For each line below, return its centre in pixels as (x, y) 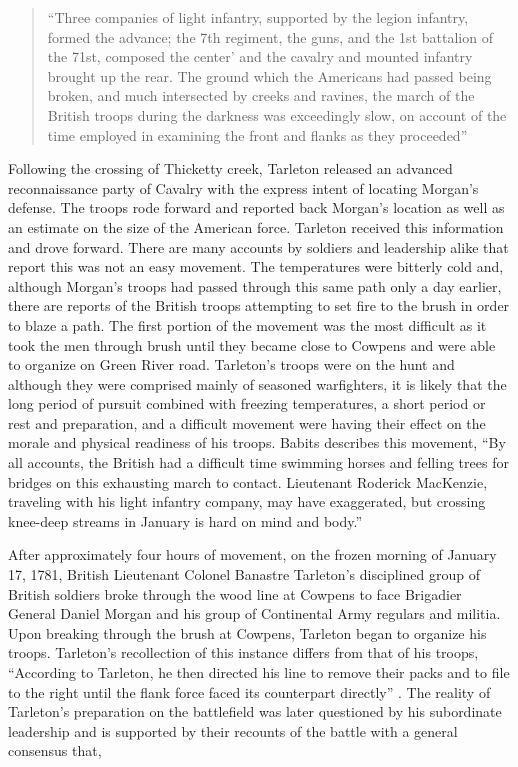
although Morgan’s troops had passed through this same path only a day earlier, (255, 285)
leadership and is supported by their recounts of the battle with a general (233, 730)
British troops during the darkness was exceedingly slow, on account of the (277, 114)
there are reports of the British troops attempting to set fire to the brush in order (259, 305)
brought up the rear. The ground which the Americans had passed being (269, 75)
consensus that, (55, 750)
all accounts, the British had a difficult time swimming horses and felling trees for (258, 462)
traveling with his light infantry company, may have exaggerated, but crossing (247, 501)
